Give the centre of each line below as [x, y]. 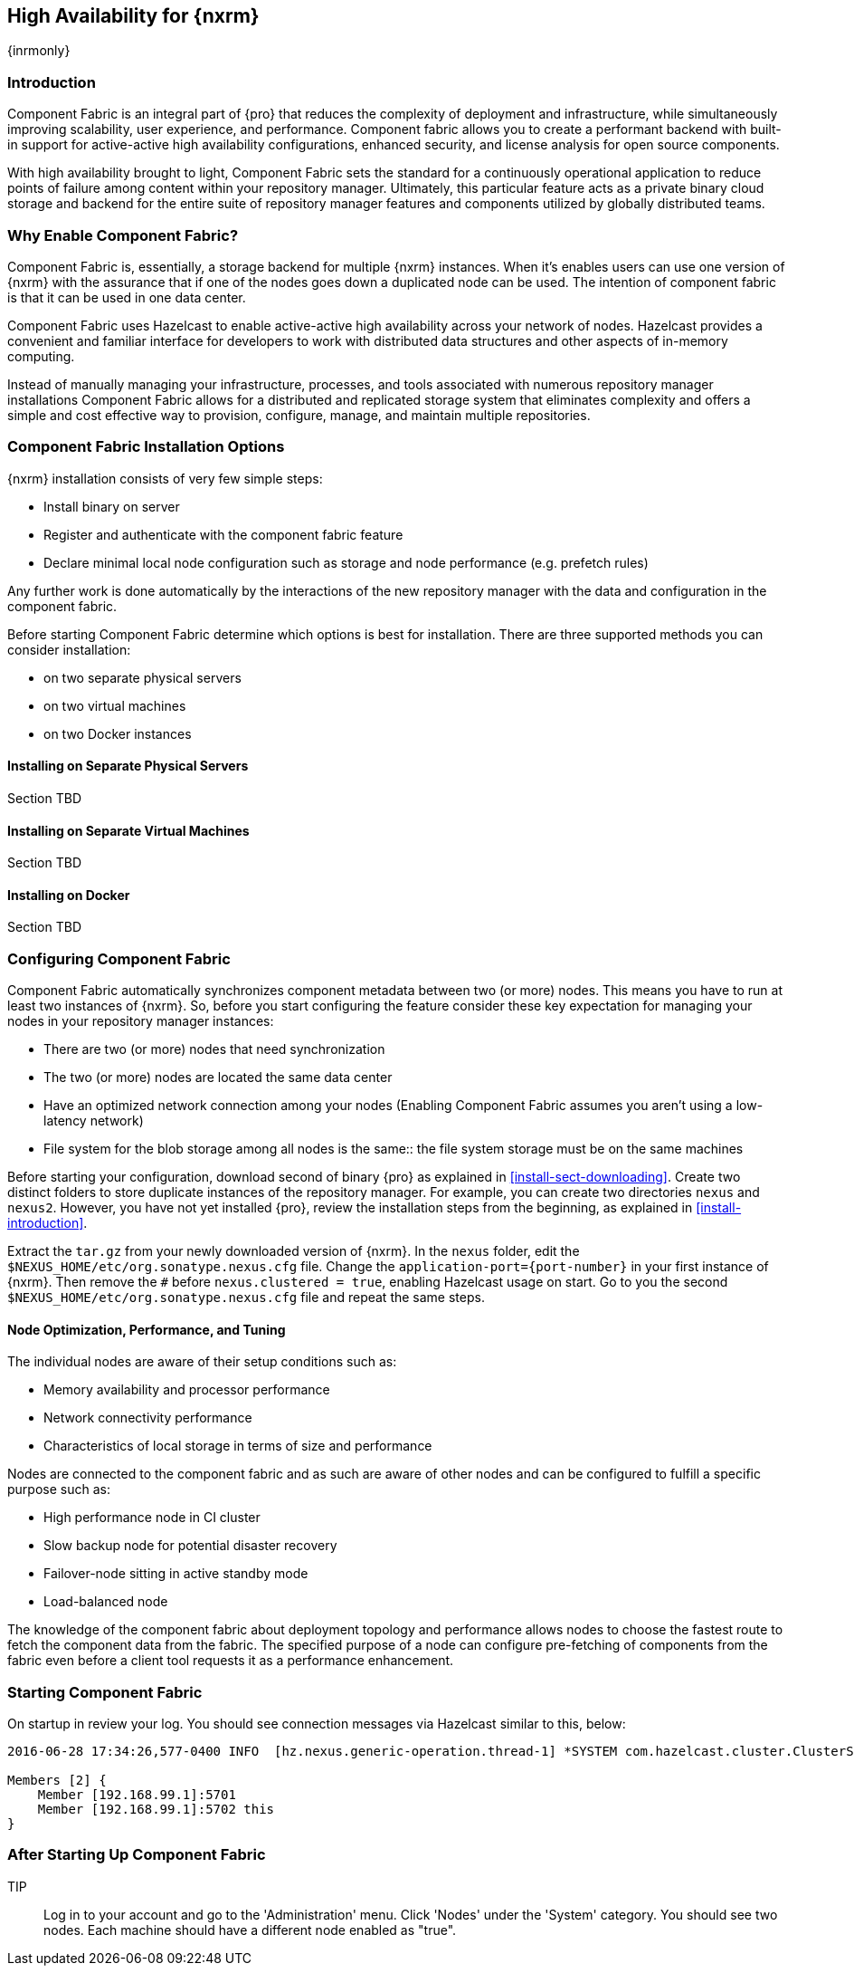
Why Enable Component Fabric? [123, 235]
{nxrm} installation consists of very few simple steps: [165, 478]
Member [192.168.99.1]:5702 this [156, 1810]
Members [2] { [57, 1781]
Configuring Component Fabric [119, 958]
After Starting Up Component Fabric [137, 1855]
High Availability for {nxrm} [133, 16]
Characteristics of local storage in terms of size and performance [238, 1446]
